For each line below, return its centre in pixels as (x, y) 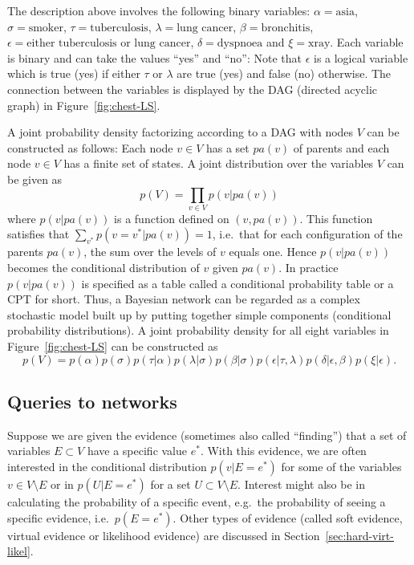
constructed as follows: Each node (90, 147)
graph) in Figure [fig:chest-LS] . (84, 105)
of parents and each (341, 147)
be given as (35, 179)
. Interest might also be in (301, 484)
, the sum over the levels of (150, 252)
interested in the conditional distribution (107, 466)
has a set (227, 147)
